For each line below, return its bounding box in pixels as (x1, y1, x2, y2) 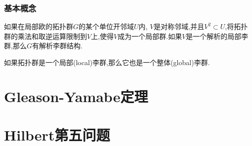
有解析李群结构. (32, 40, 83, 51)
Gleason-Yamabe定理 (4, 86, 148, 106)
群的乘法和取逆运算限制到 (4, 31, 87, 41)
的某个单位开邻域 (79, 21, 134, 32)
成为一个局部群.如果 (118, 31, 182, 41)
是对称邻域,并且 (154, 21, 205, 32)
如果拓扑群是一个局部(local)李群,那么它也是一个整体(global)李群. (4, 57, 210, 67)
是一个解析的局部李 (186, 31, 249, 41)
